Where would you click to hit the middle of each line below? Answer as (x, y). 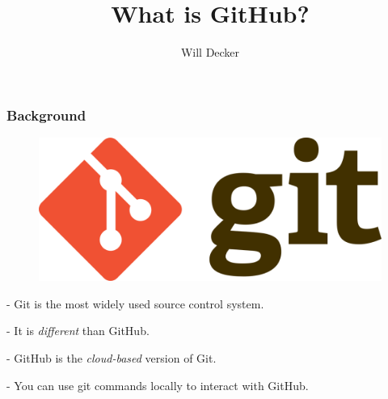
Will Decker (210, 52)
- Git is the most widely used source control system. (135, 303)
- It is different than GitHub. (78, 331)
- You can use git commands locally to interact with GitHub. (158, 385)
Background (46, 115)
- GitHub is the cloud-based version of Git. (112, 358)
